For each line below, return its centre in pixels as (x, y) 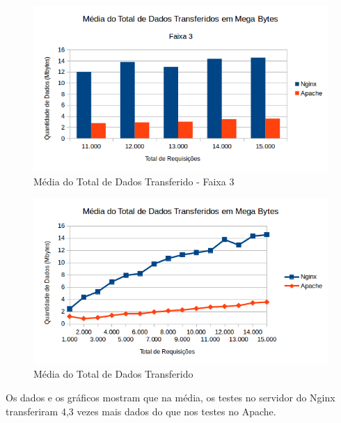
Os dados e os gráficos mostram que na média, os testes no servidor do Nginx (170, 397)
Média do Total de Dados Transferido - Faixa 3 (134, 181)
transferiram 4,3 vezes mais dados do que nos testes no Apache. (141, 411)
